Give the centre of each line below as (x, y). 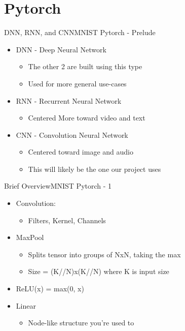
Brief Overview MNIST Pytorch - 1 (58, 186)
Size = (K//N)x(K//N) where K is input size (99, 271)
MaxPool (30, 237)
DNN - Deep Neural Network (61, 49)
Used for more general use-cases (77, 83)
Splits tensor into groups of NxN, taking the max (104, 254)
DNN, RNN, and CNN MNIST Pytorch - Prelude (80, 32)
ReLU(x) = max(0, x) (50, 289)
